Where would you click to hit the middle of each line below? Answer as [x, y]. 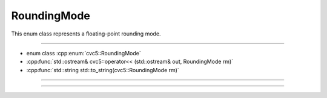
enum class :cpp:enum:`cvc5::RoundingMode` [84, 53]
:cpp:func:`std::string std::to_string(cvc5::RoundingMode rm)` [103, 70]
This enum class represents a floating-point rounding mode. [86, 34]
